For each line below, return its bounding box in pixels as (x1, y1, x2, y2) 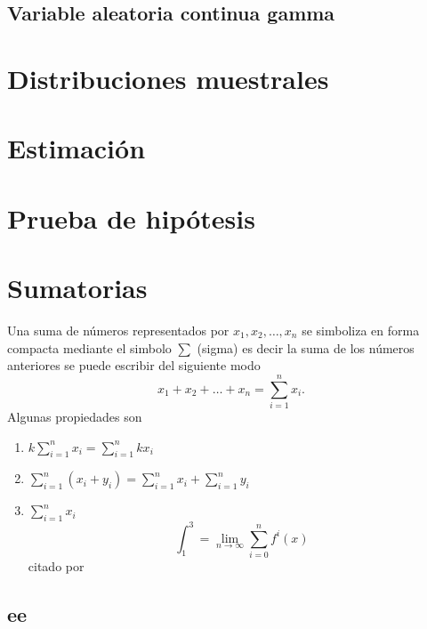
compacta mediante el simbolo (7, 338, 172, 357)
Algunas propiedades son (7, 407, 142, 425)
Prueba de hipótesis (7, 199, 255, 236)
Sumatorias (7, 270, 148, 306)
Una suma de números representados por (7, 321, 230, 340)
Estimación (7, 130, 146, 166)
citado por (28, 556, 85, 575)
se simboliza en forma (302, 321, 420, 340)
